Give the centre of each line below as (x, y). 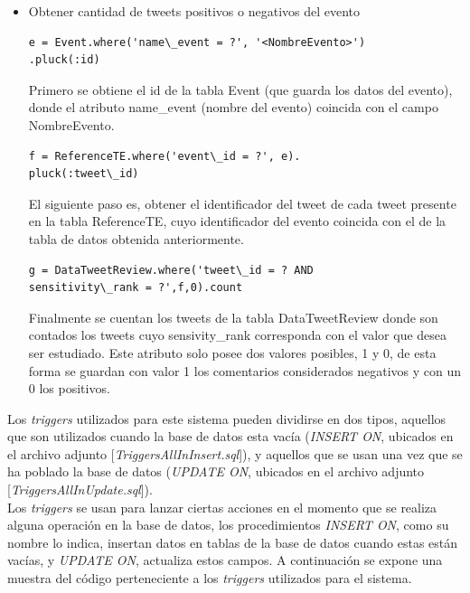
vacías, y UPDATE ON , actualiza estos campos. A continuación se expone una (225, 560)
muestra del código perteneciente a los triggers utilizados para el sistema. (210, 578)
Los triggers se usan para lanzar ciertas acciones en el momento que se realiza (222, 507)
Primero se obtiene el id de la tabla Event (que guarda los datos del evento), (240, 89)
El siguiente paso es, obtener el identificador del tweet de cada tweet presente (242, 203)
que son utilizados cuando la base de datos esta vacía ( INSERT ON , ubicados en (230, 436)
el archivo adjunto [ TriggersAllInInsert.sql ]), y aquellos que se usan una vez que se (235, 453)
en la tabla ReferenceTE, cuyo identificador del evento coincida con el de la (237, 221)
